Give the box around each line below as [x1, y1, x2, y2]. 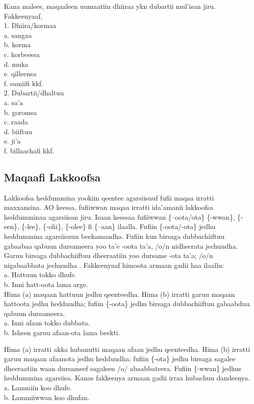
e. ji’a [4, 136, 21, 146]
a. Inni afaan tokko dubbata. [4, 317, 90, 328]
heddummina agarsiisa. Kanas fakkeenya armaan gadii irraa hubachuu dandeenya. [4, 373, 250, 383]
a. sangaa [4, 29, 32, 40]
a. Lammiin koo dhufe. [4, 382, 72, 392]
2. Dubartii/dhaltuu [4, 87, 64, 98]
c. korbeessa [4, 49, 40, 59]
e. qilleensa [4, 68, 37, 79]
